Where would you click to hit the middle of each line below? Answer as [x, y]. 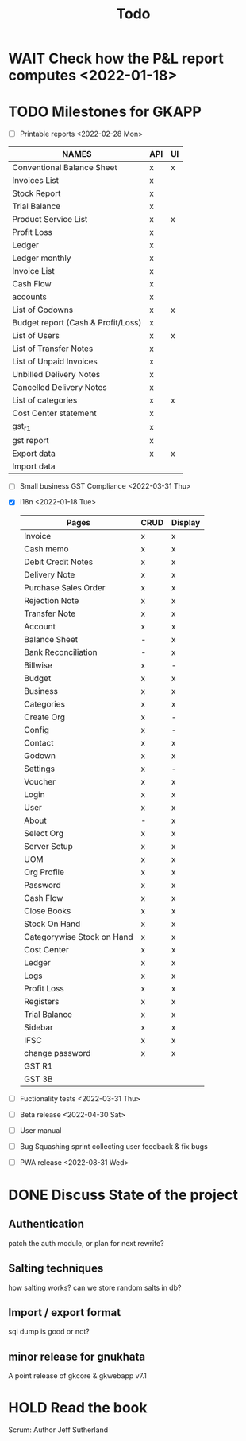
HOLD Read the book [78, 1408]
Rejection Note [51, 600]
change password [57, 1053]
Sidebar [38, 1027]
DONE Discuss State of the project [123, 1195]
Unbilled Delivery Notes [56, 375]
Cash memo [46, 548]
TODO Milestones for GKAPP [105, 112]
